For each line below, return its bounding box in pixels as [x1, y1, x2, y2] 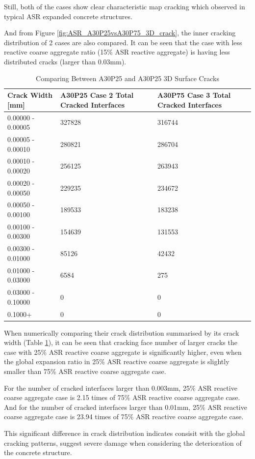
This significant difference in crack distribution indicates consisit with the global [4, 428, 245, 438]
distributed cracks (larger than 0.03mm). [4, 56, 127, 66]
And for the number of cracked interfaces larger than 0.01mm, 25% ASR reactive [4, 402, 247, 412]
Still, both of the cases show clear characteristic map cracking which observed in [4, 1, 245, 11]
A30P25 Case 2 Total [60, 90, 134, 100]
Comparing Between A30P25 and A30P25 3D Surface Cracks [36, 73, 219, 83]
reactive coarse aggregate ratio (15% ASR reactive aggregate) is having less [4, 47, 230, 57]
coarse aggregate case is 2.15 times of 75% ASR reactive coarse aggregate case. [4, 392, 240, 402]
